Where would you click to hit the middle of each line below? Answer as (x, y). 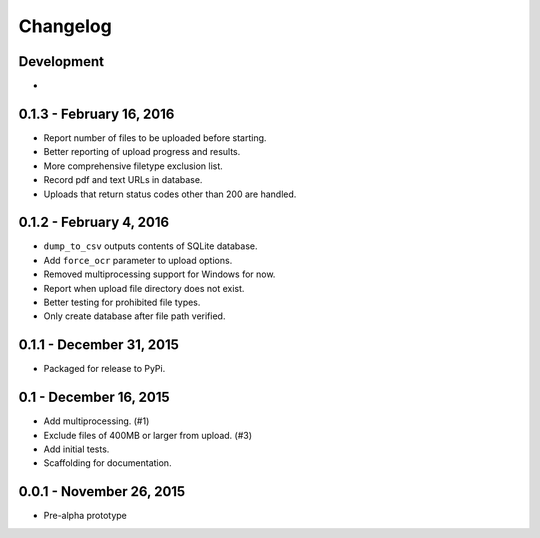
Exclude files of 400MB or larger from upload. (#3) (148, 435)
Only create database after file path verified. (134, 316)
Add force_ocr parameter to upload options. (138, 260)
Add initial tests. (76, 449)
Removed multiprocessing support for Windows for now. (159, 274)
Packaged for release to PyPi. (104, 369)
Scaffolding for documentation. (107, 463)
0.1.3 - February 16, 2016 (96, 113)
